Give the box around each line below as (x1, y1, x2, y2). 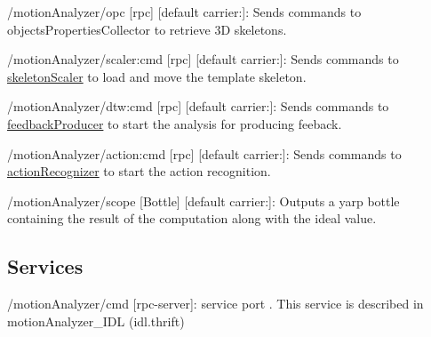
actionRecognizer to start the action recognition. (7, 162, 271, 181)
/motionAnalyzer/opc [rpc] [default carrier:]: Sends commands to (7, 3, 362, 20)
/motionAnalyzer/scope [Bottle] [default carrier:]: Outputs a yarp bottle (7, 191, 400, 210)
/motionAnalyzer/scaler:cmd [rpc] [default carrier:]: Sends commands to (7, 50, 399, 68)
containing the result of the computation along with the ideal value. (7, 209, 377, 228)
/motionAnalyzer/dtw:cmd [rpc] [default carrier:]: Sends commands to (7, 97, 389, 116)
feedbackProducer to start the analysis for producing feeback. (7, 114, 342, 132)
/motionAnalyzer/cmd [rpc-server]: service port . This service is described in (7, 294, 424, 313)
